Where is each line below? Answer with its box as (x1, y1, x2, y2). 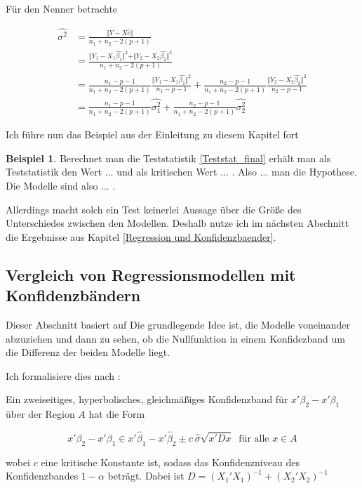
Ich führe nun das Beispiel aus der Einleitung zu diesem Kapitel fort (6, 127, 299, 142)
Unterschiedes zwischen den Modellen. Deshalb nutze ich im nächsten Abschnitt (6, 216, 349, 230)
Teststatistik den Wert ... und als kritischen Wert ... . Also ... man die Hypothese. (6, 164, 357, 179)
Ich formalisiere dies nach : (6, 368, 121, 383)
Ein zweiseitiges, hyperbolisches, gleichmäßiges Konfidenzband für (6, 392, 288, 407)
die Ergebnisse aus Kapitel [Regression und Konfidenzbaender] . (6, 229, 276, 244)
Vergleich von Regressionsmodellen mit (6, 263, 296, 285)
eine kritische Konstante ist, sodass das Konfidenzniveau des (41, 454, 300, 469)
